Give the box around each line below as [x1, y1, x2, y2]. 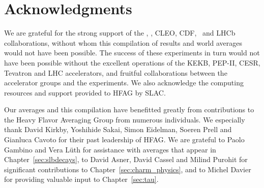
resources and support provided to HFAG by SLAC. [4, 87, 166, 98]
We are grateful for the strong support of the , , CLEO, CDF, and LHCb [4, 27, 236, 38]
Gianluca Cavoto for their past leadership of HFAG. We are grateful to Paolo [4, 134, 245, 145]
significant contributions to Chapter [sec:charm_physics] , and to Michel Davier [4, 164, 251, 174]
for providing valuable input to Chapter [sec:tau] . [4, 174, 159, 184]
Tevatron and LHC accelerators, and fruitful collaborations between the [4, 67, 227, 78]
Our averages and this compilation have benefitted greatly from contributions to [4, 104, 254, 115]
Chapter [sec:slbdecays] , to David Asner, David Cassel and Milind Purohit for [4, 154, 248, 165]
